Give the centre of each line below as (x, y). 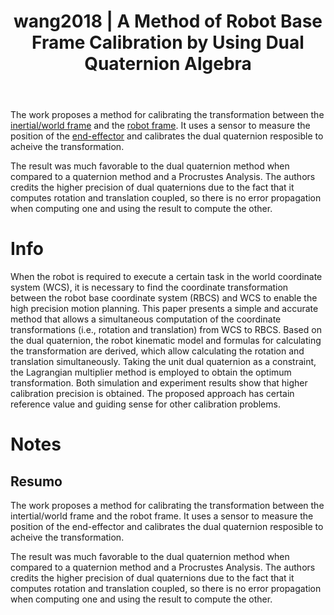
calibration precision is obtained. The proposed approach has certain (152, 394)
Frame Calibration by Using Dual (168, 42)
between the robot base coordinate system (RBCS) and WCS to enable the (164, 298)
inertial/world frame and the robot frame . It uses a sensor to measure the (160, 126)
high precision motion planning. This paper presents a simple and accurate (164, 309)
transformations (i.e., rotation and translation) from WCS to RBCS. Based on (166, 330)
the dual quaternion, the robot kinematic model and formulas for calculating (166, 341)
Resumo (36, 481)
